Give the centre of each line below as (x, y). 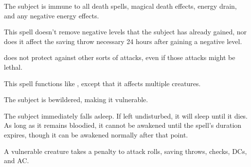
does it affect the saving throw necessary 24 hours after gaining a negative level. (123, 41)
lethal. (13, 67)
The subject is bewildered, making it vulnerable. (76, 99)
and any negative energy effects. (52, 15)
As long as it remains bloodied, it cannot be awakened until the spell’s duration (123, 125)
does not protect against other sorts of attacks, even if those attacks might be (120, 57)
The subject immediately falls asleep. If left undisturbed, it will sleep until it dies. (126, 115)
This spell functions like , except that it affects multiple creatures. (102, 83)
